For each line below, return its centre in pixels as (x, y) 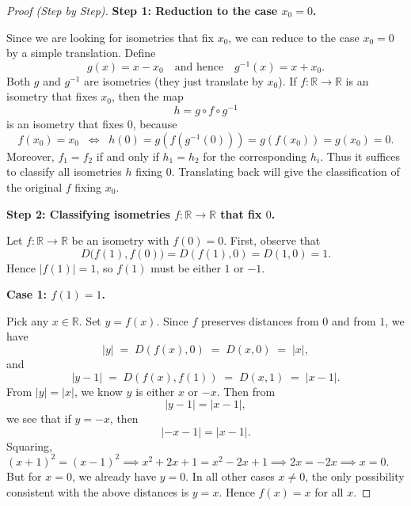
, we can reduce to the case (294, 37)
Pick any (28, 320)
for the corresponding (255, 156)
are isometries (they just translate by (174, 80)
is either (155, 391)
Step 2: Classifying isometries (88, 213)
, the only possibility (355, 476)
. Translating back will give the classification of (285, 171)
